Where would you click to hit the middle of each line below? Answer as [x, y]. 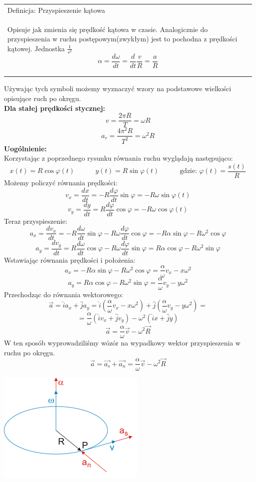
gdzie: [189, 171]
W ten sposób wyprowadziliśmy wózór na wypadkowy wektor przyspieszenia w [122, 343]
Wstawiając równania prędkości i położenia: [70, 259]
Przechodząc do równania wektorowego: [64, 294]
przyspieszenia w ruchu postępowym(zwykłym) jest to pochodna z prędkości [122, 39]
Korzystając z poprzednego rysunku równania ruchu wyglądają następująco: [118, 158]
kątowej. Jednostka [36, 48]
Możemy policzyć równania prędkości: [61, 183]
